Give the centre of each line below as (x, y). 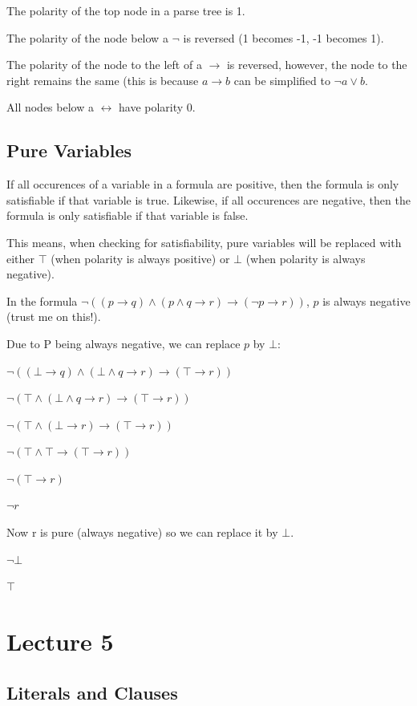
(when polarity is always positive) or (140, 258)
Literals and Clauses (92, 692)
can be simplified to (282, 80)
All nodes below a (50, 107)
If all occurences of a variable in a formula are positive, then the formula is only (203, 184)
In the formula (42, 300)
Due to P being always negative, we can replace (123, 343)
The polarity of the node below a (87, 37)
